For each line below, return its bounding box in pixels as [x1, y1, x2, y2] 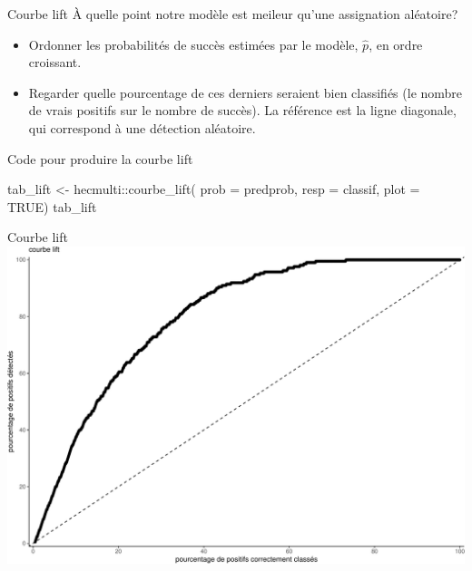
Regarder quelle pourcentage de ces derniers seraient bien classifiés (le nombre [28, 82, 463, 102]
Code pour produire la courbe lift [7, 149, 193, 168]
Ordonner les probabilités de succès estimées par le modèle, [28, 34, 359, 53]
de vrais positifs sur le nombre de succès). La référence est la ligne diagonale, [28, 101, 457, 120]
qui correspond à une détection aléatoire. [28, 118, 256, 137]
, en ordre [369, 34, 423, 53]
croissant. [28, 53, 82, 72]
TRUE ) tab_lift [7, 197, 97, 216]
